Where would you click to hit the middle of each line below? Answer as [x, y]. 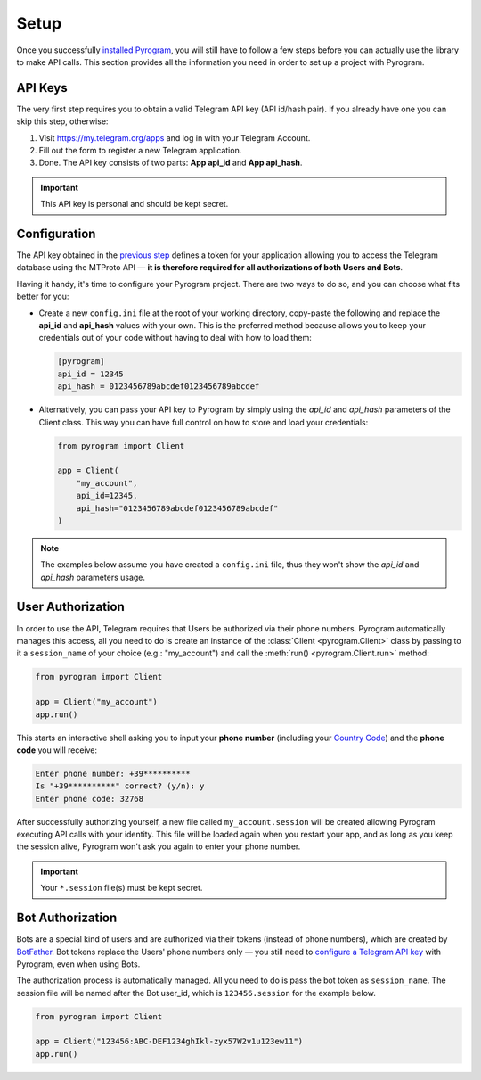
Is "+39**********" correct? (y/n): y [120, 786]
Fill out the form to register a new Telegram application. [140, 151]
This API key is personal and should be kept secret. [135, 204]
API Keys [42, 88]
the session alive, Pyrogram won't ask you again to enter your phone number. [159, 846]
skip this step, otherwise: [62, 121]
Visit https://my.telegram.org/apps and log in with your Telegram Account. [175, 137]
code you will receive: [57, 750]
